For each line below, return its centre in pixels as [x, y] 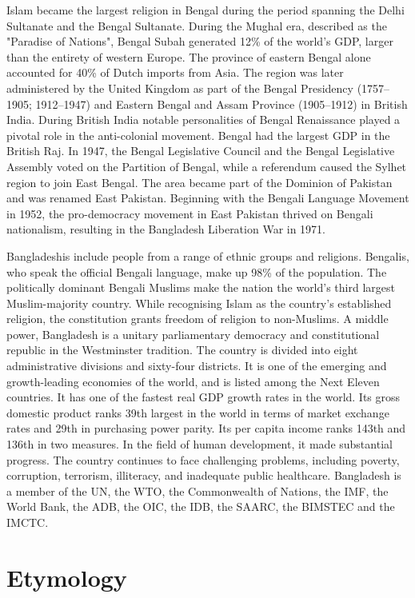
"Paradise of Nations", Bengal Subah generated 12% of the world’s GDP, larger [200, 41]
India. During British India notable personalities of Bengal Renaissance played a [204, 120]
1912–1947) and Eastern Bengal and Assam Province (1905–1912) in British [221, 104]
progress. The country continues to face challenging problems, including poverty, [203, 459]
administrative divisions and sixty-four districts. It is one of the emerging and [197, 366]
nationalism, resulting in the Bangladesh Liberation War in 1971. [166, 229]
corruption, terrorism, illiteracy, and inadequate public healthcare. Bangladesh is [204, 475]
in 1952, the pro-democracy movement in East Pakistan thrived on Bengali [190, 213]
